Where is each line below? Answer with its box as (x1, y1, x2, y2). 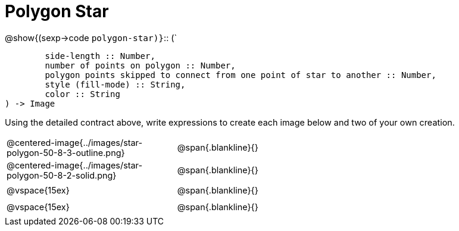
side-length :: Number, (45, 51, 155, 61)
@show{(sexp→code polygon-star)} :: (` (5, 32, 177, 43)
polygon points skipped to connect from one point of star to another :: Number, (45, 70, 436, 80)
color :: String (45, 89, 120, 99)
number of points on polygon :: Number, (45, 61, 236, 71)
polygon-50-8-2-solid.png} (7, 170, 117, 180)
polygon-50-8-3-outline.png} (7, 147, 125, 158)
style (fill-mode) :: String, (45, 80, 186, 90)
